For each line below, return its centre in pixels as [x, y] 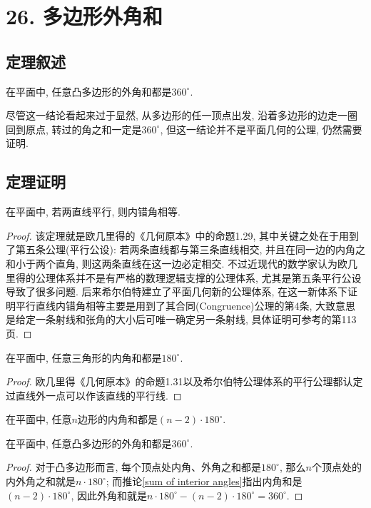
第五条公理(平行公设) [65, 249]
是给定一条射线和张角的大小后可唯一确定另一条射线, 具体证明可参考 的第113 [181, 319]
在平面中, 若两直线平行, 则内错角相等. [93, 212]
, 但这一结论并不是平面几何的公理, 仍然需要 [261, 129]
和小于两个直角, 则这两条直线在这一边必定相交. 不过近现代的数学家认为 [172, 263]
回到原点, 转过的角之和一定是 [74, 129]
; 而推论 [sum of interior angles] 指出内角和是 [204, 481]
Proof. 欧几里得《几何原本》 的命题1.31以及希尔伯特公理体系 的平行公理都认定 [184, 381]
